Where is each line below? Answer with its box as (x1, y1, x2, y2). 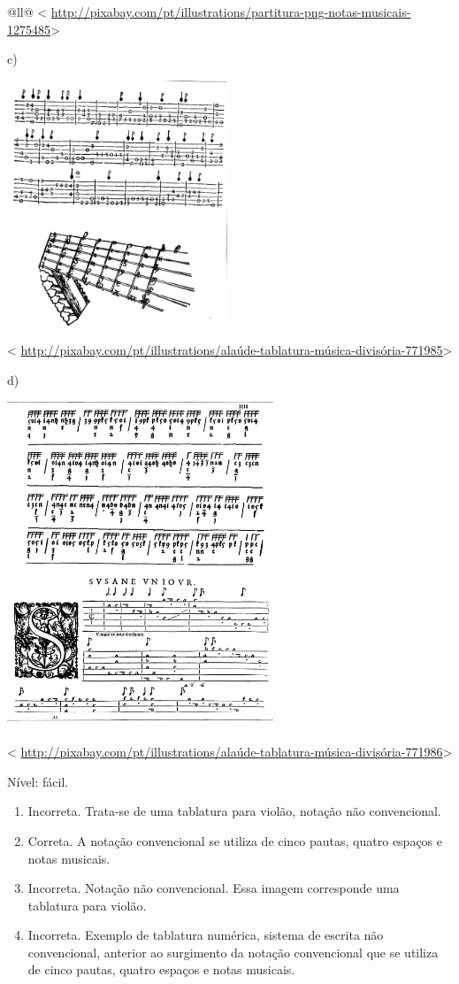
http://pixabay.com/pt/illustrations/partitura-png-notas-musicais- (50, 3, 411, 20)
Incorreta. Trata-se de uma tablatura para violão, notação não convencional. (27, 802, 441, 820)
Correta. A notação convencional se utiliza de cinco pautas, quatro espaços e (27, 831, 443, 849)
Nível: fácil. (7, 772, 69, 790)
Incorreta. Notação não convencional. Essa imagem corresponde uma (27, 879, 400, 897)
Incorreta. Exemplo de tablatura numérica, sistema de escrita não (27, 926, 384, 944)
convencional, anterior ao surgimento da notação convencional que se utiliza (27, 942, 439, 961)
